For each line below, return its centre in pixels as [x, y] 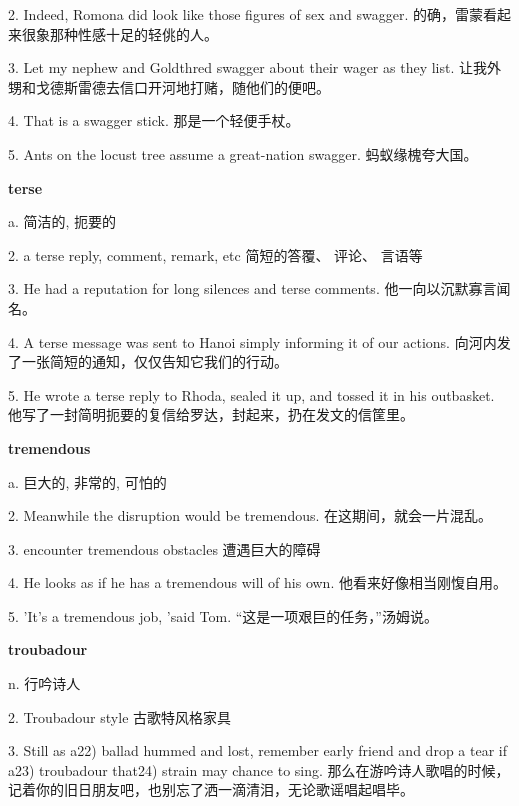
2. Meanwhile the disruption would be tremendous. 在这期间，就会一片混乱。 [250, 515]
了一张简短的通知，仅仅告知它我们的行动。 [148, 361]
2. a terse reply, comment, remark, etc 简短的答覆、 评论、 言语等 [215, 254]
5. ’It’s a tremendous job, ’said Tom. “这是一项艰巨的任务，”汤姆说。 [223, 615]
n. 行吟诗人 [44, 683]
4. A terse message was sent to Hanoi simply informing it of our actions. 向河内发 [259, 341]
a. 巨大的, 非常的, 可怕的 [87, 481]
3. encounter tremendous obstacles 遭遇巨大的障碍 [164, 548]
